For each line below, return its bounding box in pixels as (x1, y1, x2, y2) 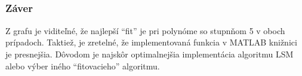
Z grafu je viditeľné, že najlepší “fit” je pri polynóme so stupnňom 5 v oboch (5, 24, 285, 37)
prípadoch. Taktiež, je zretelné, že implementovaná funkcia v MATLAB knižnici (5, 36, 297, 48)
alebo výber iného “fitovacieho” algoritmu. (5, 59, 160, 72)
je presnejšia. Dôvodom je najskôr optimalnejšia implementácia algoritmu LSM (5, 47, 294, 60)
